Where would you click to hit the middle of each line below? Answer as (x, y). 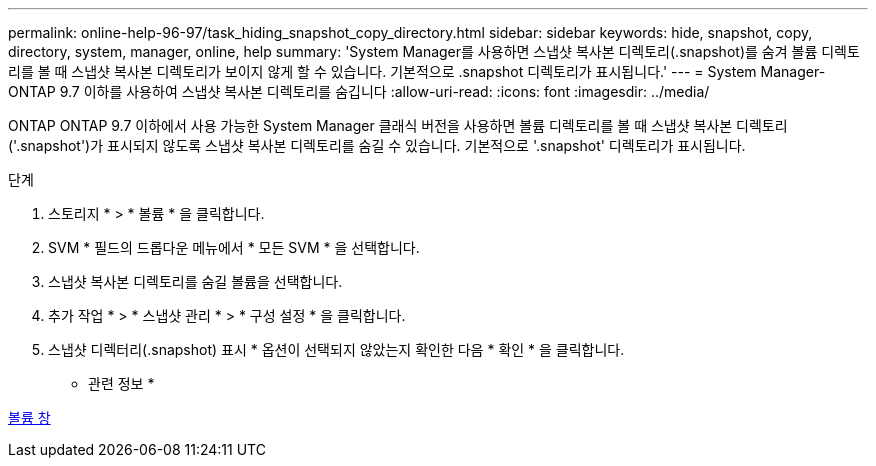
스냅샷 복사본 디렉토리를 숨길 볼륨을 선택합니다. (195, 281)
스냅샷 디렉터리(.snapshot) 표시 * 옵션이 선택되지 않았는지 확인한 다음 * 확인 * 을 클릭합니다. (336, 349)
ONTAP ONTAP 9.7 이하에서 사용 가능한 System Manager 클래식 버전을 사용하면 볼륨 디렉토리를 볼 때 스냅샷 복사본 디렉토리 (398, 125)
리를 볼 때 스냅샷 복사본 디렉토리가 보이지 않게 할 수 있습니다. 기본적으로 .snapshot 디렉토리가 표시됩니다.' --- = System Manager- (417, 71)
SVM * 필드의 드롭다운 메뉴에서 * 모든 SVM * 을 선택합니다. (234, 247)
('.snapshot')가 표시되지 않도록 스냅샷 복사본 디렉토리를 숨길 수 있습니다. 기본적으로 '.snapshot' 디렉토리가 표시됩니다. (377, 145)
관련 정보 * (121, 383)
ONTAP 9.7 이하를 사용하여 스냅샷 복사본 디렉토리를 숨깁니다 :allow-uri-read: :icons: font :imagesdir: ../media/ (359, 91)
